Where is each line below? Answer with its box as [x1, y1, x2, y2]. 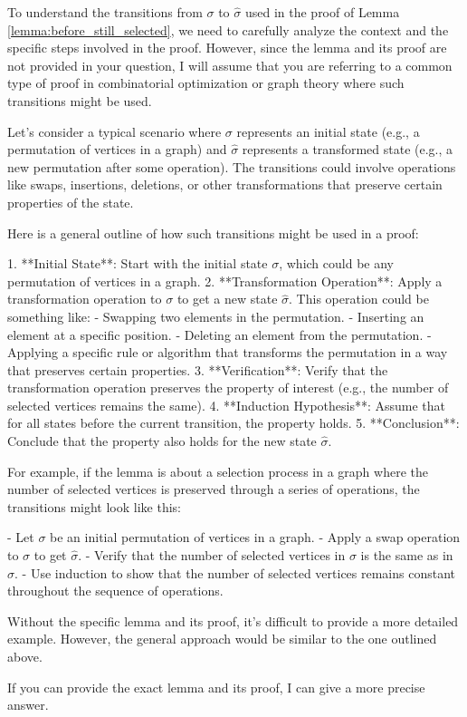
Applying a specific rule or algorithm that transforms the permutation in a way [7, 343, 448, 362]
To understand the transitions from [7, 3, 203, 21]
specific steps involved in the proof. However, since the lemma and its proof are [7, 38, 447, 57]
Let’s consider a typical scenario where [7, 121, 222, 140]
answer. [7, 695, 49, 714]
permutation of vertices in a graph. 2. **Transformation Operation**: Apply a [7, 271, 443, 290]
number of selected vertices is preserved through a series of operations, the [7, 480, 420, 499]
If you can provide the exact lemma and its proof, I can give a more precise [7, 677, 425, 696]
